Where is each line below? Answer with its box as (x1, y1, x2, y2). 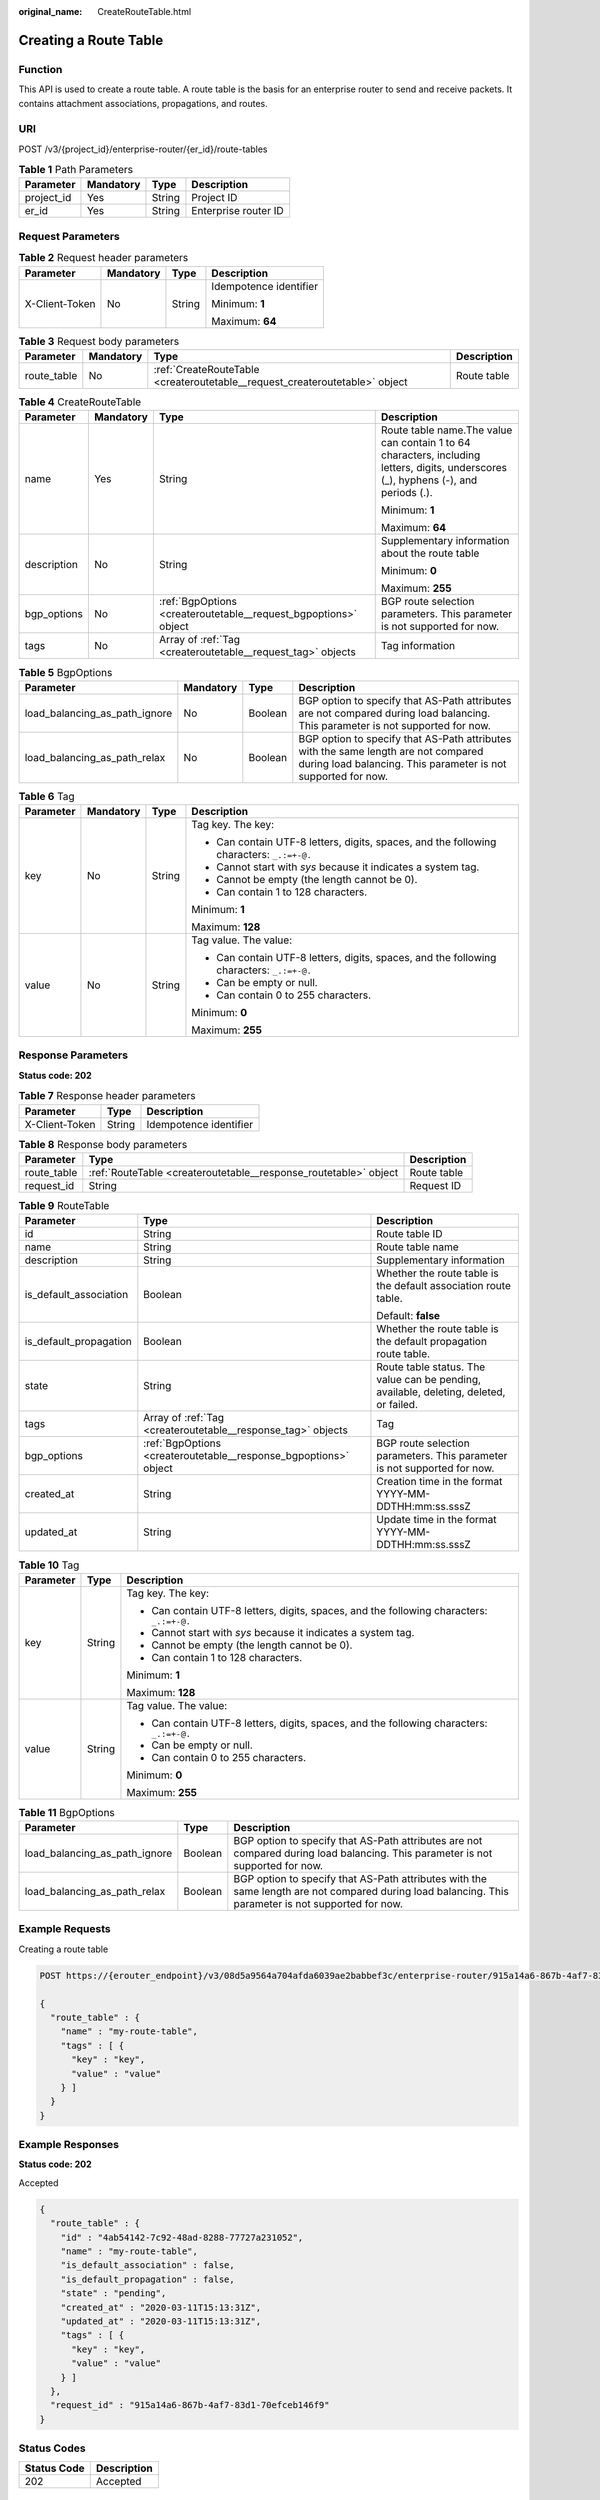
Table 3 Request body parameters (18, 334, 180, 348)
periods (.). (380, 486, 434, 500)
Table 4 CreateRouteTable (18, 395, 142, 409)
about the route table (380, 546, 480, 560)
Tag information (380, 639, 456, 653)
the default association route (376, 1279, 512, 1293)
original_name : (18, 6, 83, 17)
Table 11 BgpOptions (18, 1805, 115, 1819)
